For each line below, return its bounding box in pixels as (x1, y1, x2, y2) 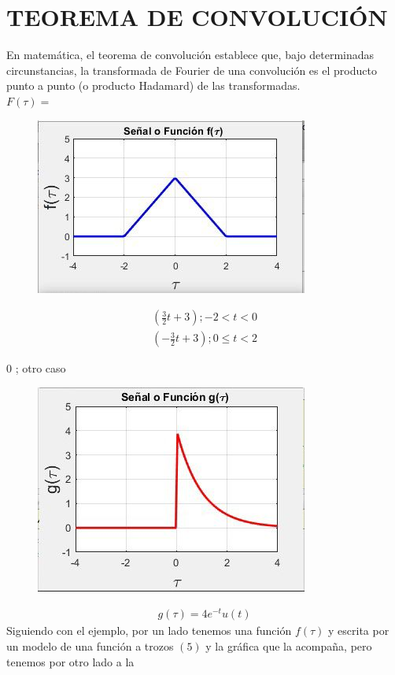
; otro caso (15, 360, 66, 376)
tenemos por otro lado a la (6, 653, 135, 669)
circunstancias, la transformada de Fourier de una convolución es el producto (6, 61, 377, 78)
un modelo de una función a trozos (6, 638, 174, 655)
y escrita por (328, 622, 389, 639)
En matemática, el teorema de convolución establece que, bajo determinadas (6, 46, 375, 63)
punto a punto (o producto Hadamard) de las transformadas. (6, 77, 301, 94)
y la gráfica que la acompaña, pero (205, 638, 372, 655)
